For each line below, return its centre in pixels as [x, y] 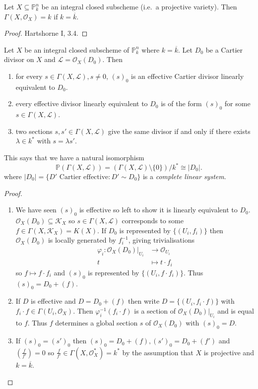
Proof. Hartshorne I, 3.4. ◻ [46, 33]
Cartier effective [84, 177]
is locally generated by [82, 240]
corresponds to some [153, 221]
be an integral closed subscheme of [77, 49]
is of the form [181, 103]
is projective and [229, 352]
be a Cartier [224, 49]
